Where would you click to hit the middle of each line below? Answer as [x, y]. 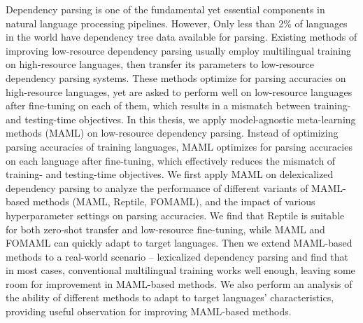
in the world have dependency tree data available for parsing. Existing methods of [181, 37]
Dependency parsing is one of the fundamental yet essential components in [165, 9]
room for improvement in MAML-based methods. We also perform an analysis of [179, 283]
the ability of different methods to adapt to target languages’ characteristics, [170, 297]
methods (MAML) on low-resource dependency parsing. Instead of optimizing [172, 133]
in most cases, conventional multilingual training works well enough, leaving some [180, 270]
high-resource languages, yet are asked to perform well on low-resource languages [179, 91]
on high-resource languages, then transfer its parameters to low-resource [160, 64]
